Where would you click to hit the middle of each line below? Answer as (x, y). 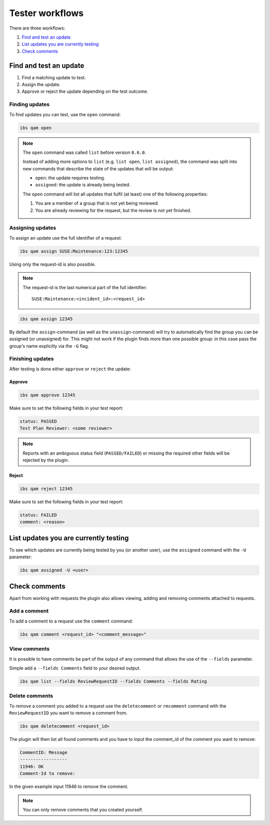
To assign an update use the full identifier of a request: (65, 238)
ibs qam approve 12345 (47, 395)
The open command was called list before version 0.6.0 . (84, 152)
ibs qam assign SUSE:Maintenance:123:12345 (74, 251)
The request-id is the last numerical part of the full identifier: (85, 287)
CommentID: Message (43, 752)
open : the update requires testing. (70, 178)
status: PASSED (38, 421)
